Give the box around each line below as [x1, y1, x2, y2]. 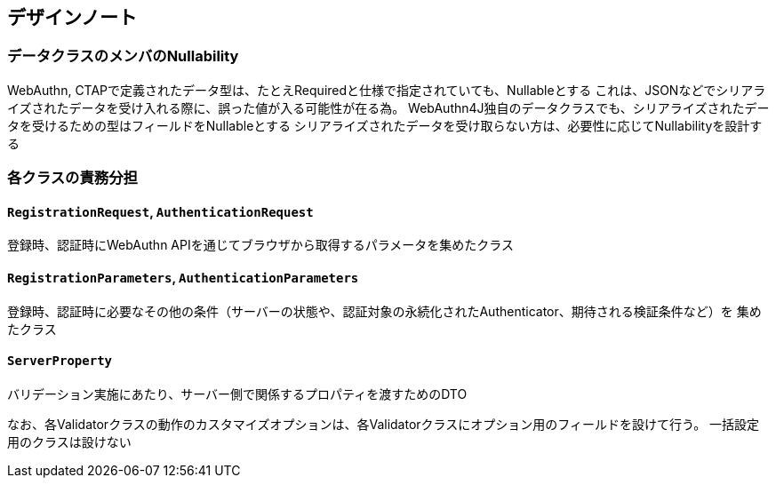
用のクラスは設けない [7, 433, 132, 449]
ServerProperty [7, 354, 113, 369]
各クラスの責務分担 [7, 169, 138, 187]
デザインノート [7, 6, 137, 28]
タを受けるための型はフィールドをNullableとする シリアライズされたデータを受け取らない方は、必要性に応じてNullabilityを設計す [7, 117, 763, 133]
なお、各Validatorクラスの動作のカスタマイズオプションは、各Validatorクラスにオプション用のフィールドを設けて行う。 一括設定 [7, 416, 760, 432]
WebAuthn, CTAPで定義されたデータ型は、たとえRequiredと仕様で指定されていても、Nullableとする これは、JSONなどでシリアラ [7, 82, 766, 98]
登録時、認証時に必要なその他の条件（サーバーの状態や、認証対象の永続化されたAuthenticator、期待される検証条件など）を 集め [7, 303, 762, 319]
